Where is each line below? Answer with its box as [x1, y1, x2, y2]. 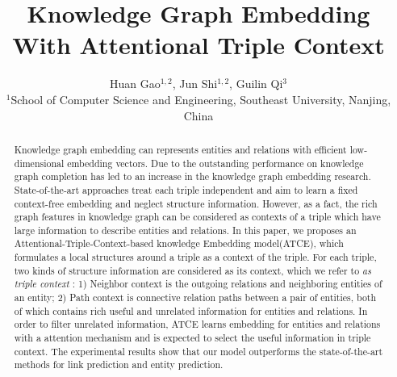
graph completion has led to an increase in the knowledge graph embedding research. [14, 170, 371, 183]
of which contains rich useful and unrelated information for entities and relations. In [14, 304, 368, 317]
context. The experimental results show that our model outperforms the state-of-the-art [14, 344, 383, 358]
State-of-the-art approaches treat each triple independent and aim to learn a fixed [14, 182, 358, 196]
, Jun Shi [172, 75, 218, 92]
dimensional [14, 156, 65, 170]
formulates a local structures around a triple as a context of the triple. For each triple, [14, 250, 377, 264]
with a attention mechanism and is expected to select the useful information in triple [14, 331, 371, 345]
